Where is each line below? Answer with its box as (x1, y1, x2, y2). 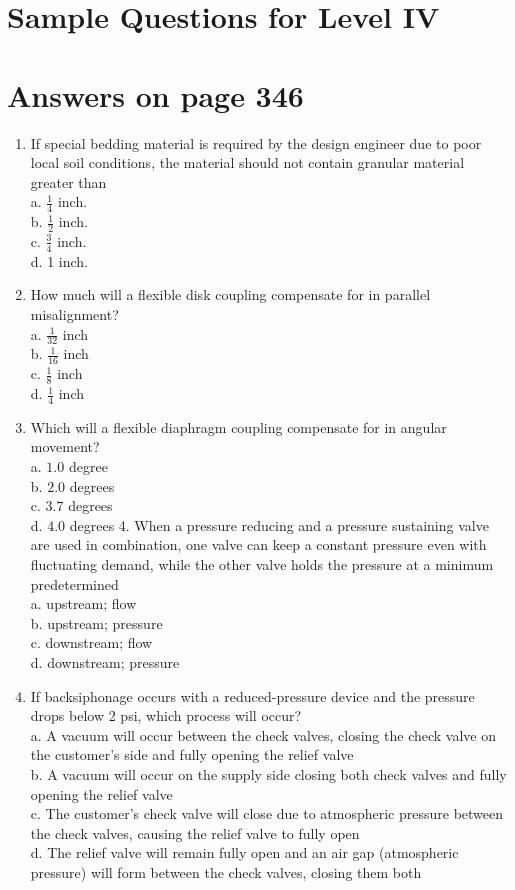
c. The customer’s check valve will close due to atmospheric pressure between (30, 803, 504, 824)
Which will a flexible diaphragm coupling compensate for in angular (30, 416, 447, 437)
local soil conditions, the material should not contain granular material (30, 152, 465, 173)
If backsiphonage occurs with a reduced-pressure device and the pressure (30, 685, 475, 706)
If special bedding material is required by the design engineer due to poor (30, 132, 482, 153)
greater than (30, 171, 107, 192)
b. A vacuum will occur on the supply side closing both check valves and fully (30, 763, 507, 784)
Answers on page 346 (7, 74, 304, 115)
